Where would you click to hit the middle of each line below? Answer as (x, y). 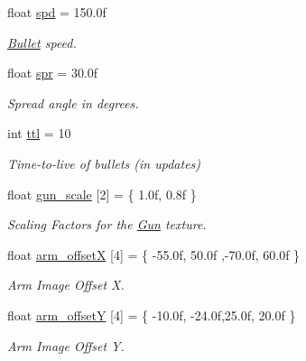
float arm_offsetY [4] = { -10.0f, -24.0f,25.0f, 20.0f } (152, 315)
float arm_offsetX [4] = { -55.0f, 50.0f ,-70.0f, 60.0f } (154, 254)
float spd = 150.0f (57, 12)
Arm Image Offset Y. (66, 345)
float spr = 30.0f (53, 73)
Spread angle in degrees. (73, 102)
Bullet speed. (42, 42)
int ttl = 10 (39, 133)
